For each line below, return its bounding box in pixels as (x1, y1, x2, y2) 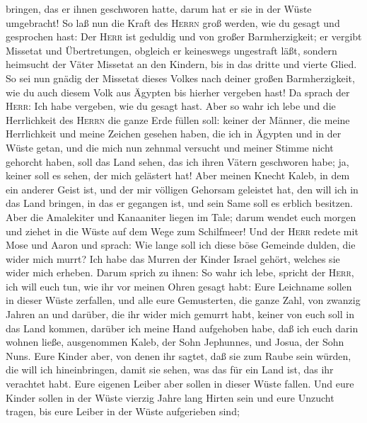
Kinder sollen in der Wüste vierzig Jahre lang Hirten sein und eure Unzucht (6, 390, 334, 405)
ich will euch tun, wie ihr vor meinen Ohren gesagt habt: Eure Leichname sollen (6, 278, 352, 293)
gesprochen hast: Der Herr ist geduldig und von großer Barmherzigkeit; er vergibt (6, 29, 362, 44)
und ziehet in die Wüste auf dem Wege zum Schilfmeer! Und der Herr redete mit (6, 223, 359, 238)
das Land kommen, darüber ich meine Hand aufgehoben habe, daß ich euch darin (6, 320, 359, 335)
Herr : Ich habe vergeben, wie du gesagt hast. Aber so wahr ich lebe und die (6, 98, 336, 113)
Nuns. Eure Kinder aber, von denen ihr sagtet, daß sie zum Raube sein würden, (6, 348, 351, 363)
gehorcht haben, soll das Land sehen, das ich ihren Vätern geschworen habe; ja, (6, 154, 349, 169)
